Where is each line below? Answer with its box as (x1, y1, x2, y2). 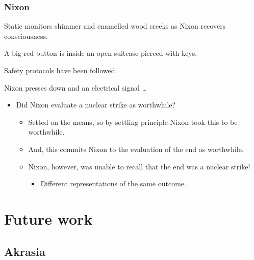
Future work (4, 208, 93, 229)
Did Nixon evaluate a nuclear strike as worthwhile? (16, 99, 176, 110)
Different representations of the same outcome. (40, 178, 186, 189)
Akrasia (4, 243, 45, 259)
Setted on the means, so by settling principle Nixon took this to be (28, 116, 238, 127)
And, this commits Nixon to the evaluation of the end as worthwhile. (28, 143, 244, 154)
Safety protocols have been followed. (4, 65, 117, 75)
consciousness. (4, 30, 48, 41)
